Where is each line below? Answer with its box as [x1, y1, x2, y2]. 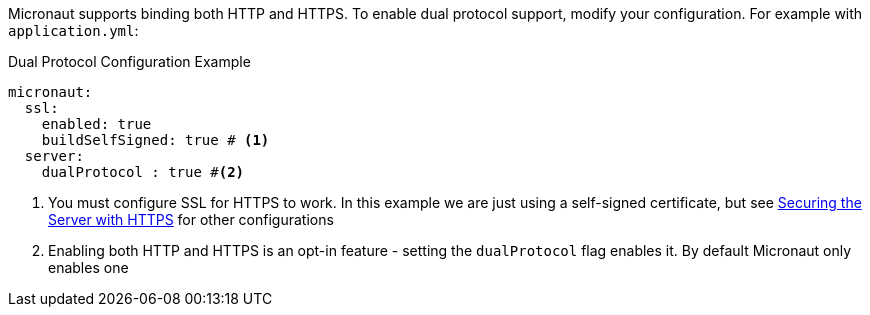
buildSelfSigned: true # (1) [41, 132, 270, 148]
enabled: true [41, 116, 152, 132]
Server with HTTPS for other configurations [48, 211, 334, 228]
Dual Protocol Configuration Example [8, 53, 251, 70]
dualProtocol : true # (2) [41, 164, 245, 180]
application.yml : [8, 22, 139, 39]
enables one [48, 259, 129, 276]
